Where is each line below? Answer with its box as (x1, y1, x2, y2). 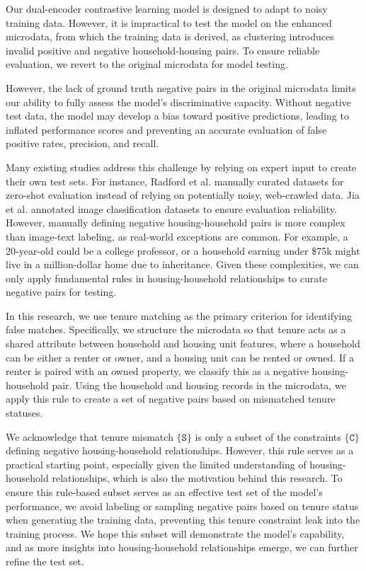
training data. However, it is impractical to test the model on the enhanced (6, 15, 332, 30)
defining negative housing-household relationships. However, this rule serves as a (6, 443, 354, 458)
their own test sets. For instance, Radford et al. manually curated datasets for (6, 173, 344, 188)
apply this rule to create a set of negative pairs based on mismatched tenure (6, 391, 336, 406)
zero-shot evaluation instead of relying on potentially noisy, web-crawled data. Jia (6, 188, 360, 202)
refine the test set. (6, 553, 84, 568)
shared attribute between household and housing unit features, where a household (6, 336, 360, 351)
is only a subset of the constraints (195, 429, 341, 444)
